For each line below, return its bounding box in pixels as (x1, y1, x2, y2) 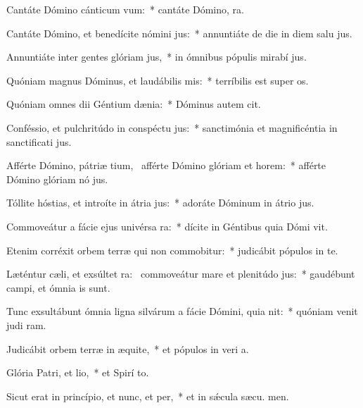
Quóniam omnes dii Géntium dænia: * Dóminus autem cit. (6, 97, 261, 111)
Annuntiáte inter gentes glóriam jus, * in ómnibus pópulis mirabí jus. (6, 49, 307, 64)
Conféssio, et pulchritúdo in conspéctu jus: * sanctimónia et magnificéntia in (6, 120, 338, 135)
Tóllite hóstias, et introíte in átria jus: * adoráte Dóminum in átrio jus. (6, 195, 314, 210)
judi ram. (6, 317, 46, 332)
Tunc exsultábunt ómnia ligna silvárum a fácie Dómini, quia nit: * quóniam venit (6, 304, 358, 319)
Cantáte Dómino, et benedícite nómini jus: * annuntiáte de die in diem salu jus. (6, 25, 352, 40)
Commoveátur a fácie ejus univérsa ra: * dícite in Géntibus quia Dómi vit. (6, 218, 328, 233)
